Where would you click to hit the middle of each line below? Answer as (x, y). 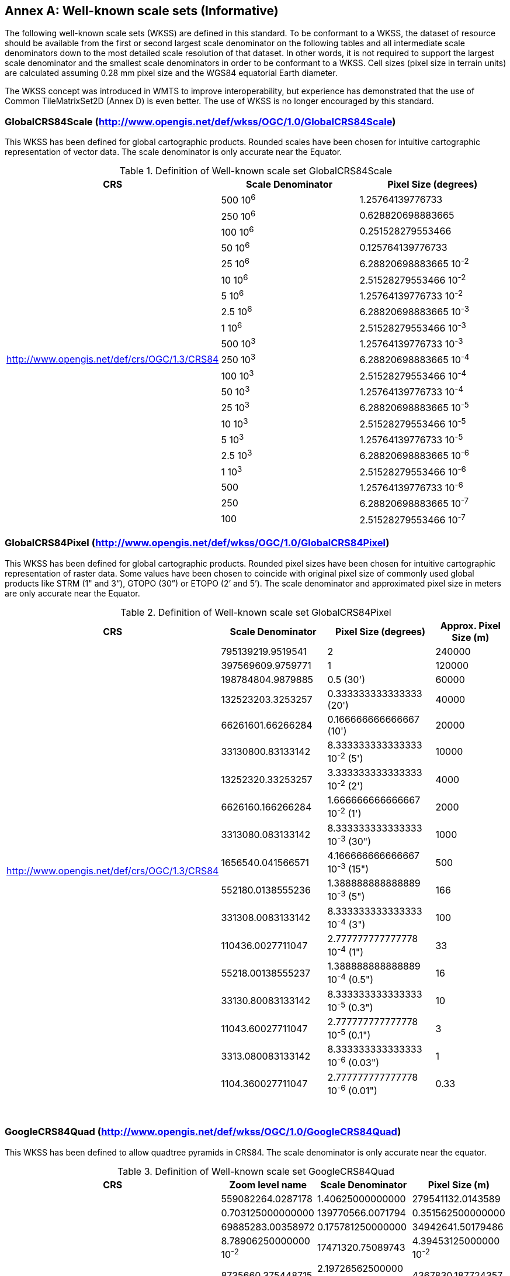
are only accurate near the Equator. (72, 593)
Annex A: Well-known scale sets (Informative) (142, 11)
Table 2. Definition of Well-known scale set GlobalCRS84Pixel (256, 612)
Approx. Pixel (470, 625)
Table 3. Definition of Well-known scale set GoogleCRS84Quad (256, 1171)
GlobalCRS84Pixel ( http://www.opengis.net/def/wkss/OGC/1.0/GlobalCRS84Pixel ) (197, 543)
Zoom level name (268, 1184)
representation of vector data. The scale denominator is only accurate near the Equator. (174, 152)
